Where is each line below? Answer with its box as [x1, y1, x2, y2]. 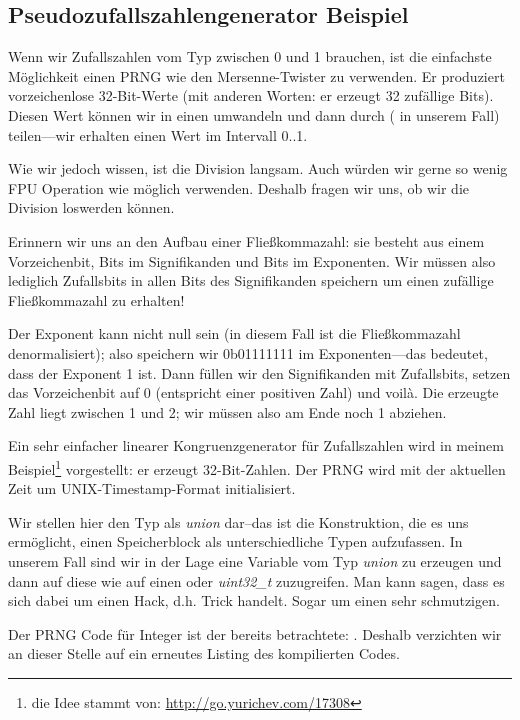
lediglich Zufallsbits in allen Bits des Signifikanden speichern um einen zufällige [8, 270, 494, 291]
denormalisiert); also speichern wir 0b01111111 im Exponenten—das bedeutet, [8, 342, 488, 363]
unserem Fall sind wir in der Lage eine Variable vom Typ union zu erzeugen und [8, 550, 502, 571]
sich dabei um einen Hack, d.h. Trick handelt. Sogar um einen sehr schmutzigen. [8, 590, 500, 611]
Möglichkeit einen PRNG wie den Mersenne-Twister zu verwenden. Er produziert [8, 65, 505, 86]
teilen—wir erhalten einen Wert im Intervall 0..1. [8, 124, 308, 145]
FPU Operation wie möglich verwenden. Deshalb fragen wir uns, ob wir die [8, 177, 470, 198]
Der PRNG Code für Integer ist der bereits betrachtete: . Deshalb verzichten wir [8, 623, 502, 644]
